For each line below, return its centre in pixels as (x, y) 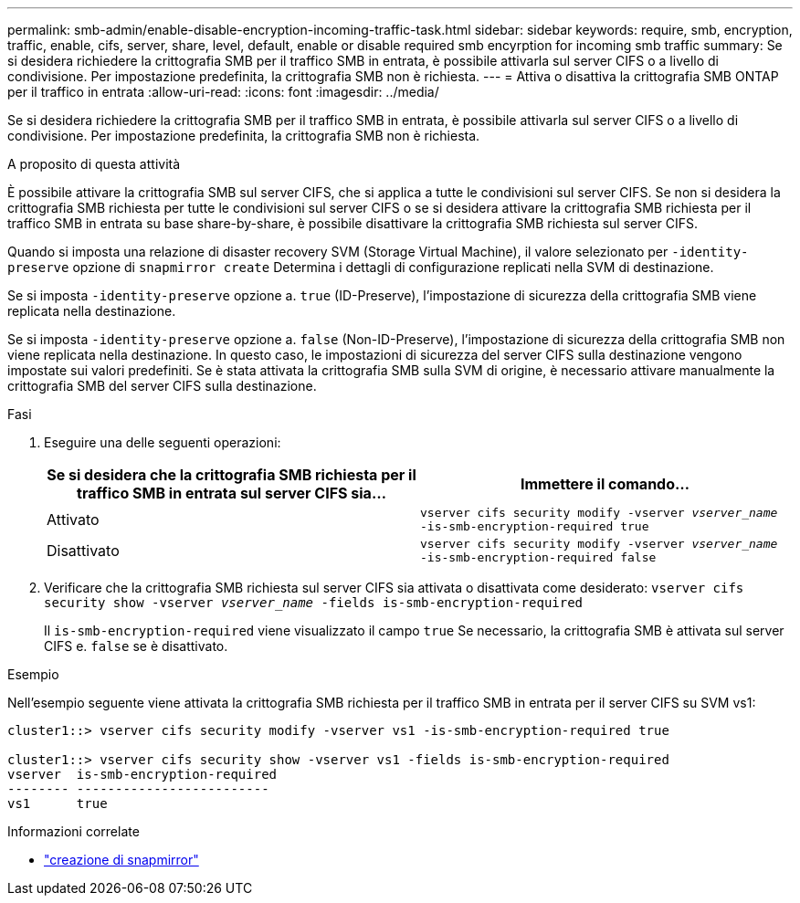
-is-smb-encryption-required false (538, 557)
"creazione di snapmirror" (121, 860)
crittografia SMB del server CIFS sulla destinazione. (162, 386)
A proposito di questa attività (94, 164)
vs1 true (58, 803)
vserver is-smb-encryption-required (142, 774)
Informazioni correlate (74, 831)
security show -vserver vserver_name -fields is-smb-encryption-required (314, 603)
